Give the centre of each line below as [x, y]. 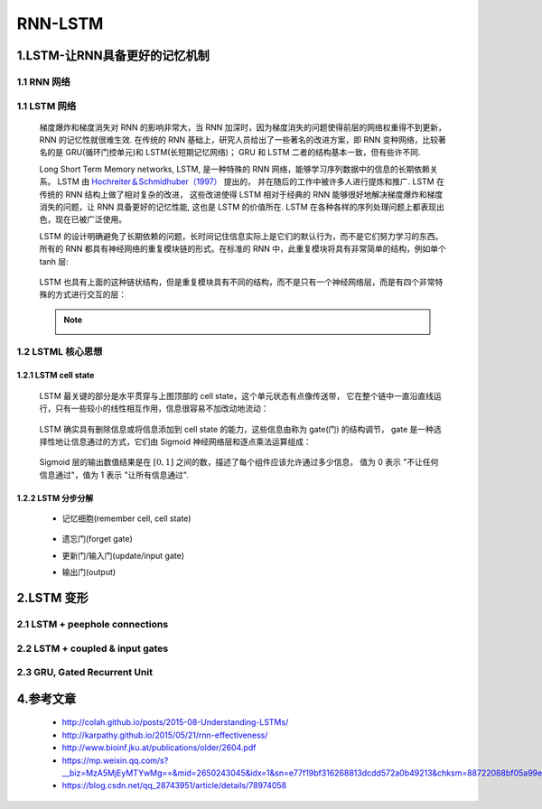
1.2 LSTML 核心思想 [60, 351]
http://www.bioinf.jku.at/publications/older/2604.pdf [159, 748]
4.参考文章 [47, 698]
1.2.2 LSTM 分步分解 [55, 497]
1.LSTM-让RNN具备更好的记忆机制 [113, 56]
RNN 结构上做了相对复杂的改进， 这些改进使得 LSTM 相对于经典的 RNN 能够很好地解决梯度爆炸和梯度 [254, 194]
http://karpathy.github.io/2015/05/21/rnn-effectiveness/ [165, 735]
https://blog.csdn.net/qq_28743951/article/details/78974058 [174, 786]
